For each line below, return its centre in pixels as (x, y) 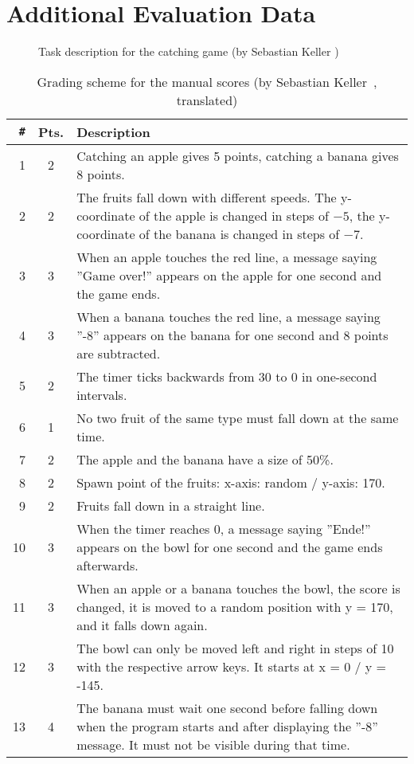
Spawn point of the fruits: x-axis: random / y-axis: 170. (231, 482)
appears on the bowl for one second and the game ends (230, 547)
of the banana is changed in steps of (239, 233)
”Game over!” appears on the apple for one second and (229, 275)
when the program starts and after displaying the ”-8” (227, 726)
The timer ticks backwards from (166, 376)
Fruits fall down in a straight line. (171, 505)
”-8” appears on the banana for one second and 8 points (232, 335)
